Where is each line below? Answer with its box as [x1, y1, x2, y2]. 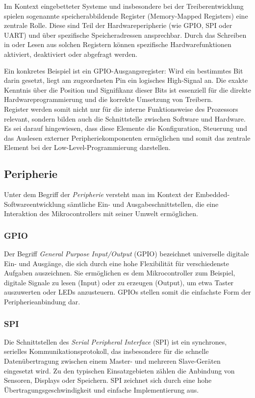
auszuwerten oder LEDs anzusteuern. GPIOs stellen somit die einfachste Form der [4, 287, 251, 297]
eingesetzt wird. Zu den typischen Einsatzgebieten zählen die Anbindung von [4, 365, 235, 375]
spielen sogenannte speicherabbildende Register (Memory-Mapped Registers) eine [4, 10, 248, 21]
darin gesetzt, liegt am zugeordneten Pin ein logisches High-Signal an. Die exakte [4, 75, 248, 85]
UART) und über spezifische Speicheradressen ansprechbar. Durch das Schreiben [4, 29, 247, 40]
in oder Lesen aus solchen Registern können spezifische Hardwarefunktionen [4, 39, 231, 50]
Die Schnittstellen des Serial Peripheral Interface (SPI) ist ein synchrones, [4, 336, 227, 347]
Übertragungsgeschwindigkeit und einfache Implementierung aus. [4, 384, 199, 395]
